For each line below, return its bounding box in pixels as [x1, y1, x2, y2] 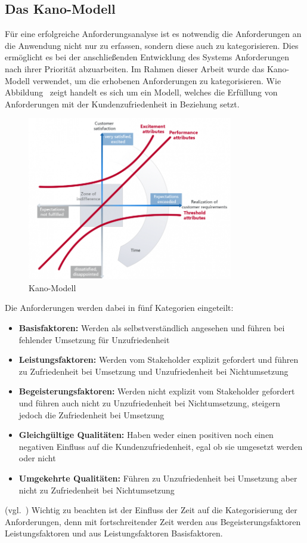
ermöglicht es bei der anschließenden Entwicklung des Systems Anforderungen [5, 51, 290, 63]
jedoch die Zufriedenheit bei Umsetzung [18, 408, 165, 421]
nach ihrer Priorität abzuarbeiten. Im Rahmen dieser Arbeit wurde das [5, 62, 265, 75]
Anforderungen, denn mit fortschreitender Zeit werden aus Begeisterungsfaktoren [5, 515, 301, 527]
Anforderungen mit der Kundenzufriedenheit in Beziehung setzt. [5, 97, 240, 110]
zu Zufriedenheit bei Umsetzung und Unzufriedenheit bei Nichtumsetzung [18, 365, 289, 377]
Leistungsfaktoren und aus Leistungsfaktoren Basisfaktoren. [5, 527, 223, 539]
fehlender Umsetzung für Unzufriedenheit [18, 333, 170, 345]
